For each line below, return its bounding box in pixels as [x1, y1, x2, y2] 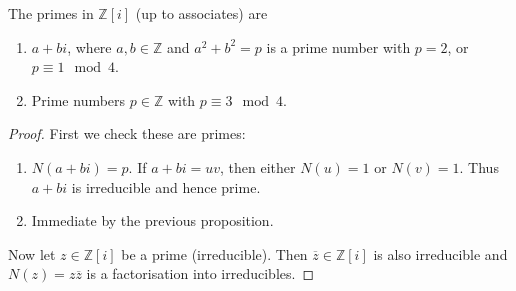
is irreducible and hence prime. [71, 176, 261, 197]
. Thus [459, 156, 499, 177]
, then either [220, 156, 296, 177]
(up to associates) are [135, 3, 268, 23]
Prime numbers [31, 89, 126, 110]
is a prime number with [266, 36, 411, 57]
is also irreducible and [373, 243, 508, 264]
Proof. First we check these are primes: [8, 123, 246, 144]
